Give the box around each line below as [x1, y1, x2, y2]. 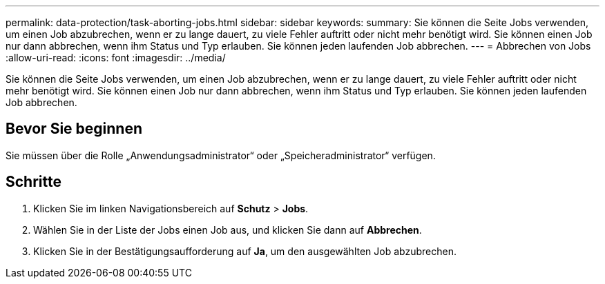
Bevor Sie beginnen [6, 120, 143, 138]
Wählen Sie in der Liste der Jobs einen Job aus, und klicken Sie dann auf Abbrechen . [33, 223, 422, 236]
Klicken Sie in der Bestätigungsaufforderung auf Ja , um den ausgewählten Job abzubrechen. [33, 245, 457, 257]
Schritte [6, 173, 61, 191]
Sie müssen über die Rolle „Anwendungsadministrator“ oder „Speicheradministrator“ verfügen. [6, 149, 436, 161]
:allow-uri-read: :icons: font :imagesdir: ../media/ [6, 52, 226, 63]
